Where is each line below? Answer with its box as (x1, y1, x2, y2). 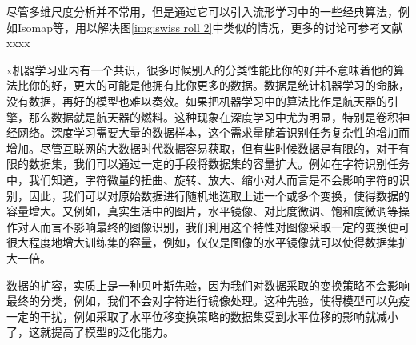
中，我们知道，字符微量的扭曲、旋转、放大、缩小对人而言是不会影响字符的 (6, 170, 398, 187)
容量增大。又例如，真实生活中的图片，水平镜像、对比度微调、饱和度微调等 (6, 203, 398, 219)
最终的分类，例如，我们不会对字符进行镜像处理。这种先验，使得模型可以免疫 (6, 292, 410, 309)
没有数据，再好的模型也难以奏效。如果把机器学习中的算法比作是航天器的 (6, 92, 387, 109)
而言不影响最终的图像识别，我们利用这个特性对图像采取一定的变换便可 (39, 218, 410, 235)
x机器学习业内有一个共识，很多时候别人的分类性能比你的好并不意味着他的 (6, 61, 394, 78)
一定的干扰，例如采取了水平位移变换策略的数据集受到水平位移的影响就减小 (6, 307, 398, 324)
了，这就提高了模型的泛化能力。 (6, 323, 174, 340)
